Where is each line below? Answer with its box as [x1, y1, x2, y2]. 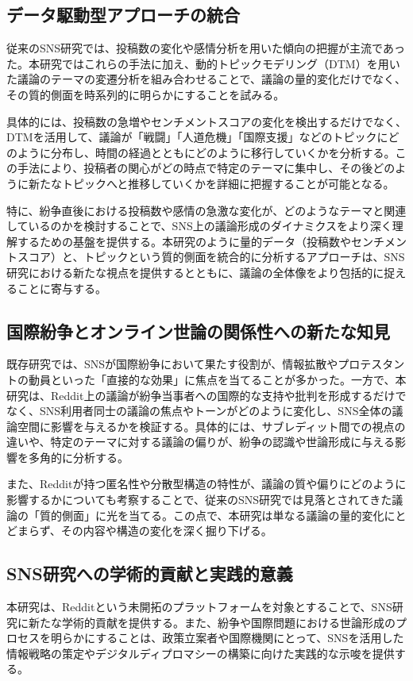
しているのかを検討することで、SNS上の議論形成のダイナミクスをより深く [6, 217, 392, 234]
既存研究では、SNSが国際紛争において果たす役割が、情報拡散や [6, 356, 338, 372]
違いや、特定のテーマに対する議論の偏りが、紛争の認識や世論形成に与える [6, 433, 395, 450]
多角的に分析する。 [28, 448, 129, 465]
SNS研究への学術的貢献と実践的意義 [6, 561, 293, 586]
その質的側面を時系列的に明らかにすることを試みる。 [6, 86, 285, 102]
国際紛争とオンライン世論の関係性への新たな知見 [6, 318, 390, 343]
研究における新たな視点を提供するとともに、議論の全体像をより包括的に [6, 264, 384, 280]
